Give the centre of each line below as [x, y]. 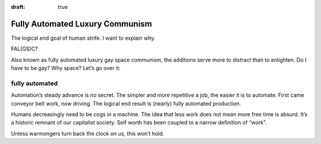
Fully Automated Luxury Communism [81, 24]
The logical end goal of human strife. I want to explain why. [83, 38]
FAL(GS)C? [24, 49]
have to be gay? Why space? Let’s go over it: [66, 68]
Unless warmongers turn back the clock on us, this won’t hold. [88, 133]
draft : [18, 7]
